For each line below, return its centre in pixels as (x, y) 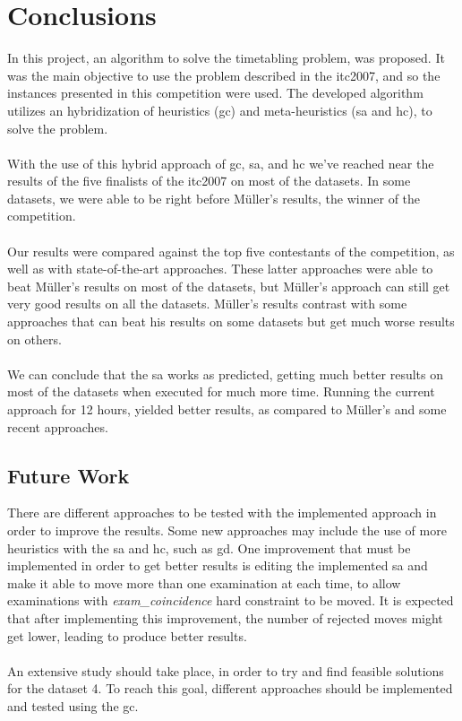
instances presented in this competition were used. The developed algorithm (215, 93)
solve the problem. (58, 128)
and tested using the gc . (73, 705)
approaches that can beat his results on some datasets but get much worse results (231, 321)
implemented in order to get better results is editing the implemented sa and (218, 565)
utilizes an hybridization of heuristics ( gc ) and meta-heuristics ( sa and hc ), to (220, 110)
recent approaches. (58, 426)
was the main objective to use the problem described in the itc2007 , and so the (224, 75)
